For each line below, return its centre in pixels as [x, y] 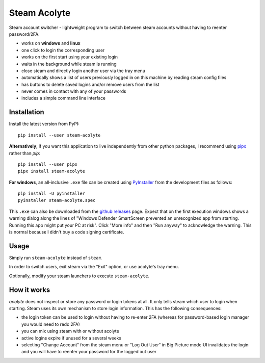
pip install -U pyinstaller [52, 194]
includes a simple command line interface [63, 98]
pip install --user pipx [48, 164]
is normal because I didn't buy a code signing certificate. [67, 232]
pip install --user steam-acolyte [59, 135]
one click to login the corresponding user [63, 50]
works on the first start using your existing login [69, 57]
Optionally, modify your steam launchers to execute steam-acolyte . [79, 276]
